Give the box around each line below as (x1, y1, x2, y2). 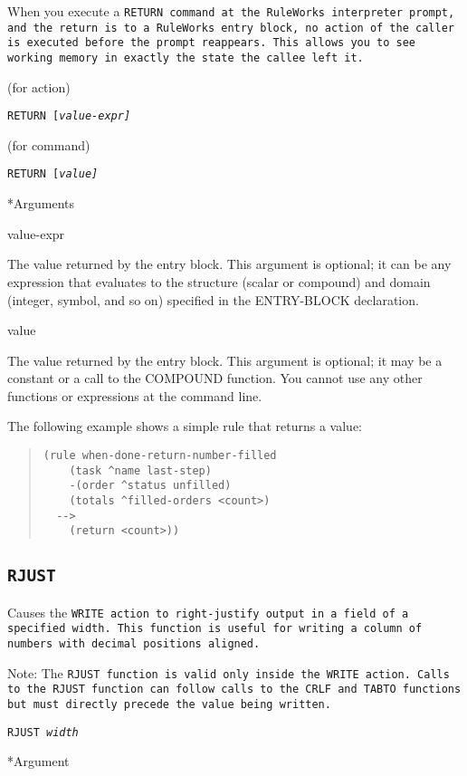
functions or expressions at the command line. (7, 386, 262, 405)
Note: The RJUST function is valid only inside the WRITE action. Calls (7, 663, 450, 682)
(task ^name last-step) (69, 464, 212, 477)
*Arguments (7, 194, 75, 213)
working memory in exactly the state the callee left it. (7, 51, 364, 64)
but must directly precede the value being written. (7, 698, 331, 712)
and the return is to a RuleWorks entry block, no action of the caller (7, 21, 454, 34)
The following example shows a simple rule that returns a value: (7, 417, 363, 436)
